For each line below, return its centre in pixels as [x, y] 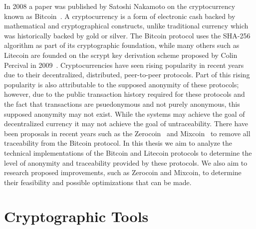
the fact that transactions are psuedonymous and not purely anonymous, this [122, 104]
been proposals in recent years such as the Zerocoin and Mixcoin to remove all [127, 133]
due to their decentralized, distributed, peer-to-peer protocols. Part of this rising [127, 75]
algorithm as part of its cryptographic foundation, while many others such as [122, 45]
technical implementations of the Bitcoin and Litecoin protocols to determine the [128, 152]
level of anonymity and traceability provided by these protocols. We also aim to [126, 162]
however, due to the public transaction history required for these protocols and [125, 94]
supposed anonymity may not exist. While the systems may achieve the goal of [125, 114]
